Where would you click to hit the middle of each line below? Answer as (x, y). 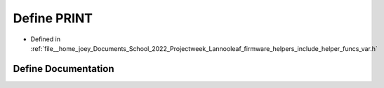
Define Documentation (64, 69)
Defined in (46, 39)
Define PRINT (53, 18)
